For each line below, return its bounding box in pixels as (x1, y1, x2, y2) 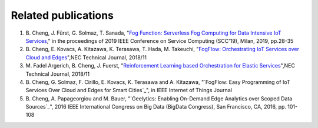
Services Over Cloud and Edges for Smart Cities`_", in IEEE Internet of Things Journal (25, 87, 233, 94)
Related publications (11, 9, 114, 22)
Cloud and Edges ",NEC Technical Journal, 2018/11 (25, 53, 147, 61)
